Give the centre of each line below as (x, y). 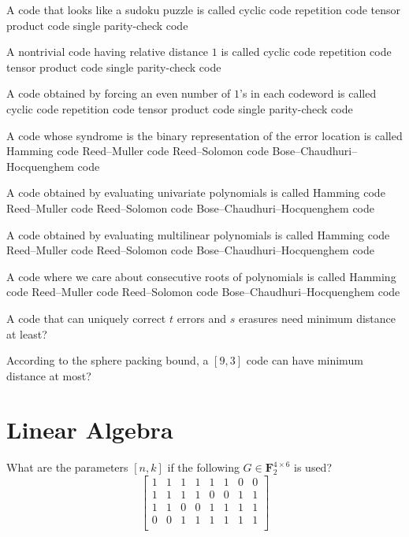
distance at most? (49, 375)
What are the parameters (67, 467)
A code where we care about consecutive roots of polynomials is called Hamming (201, 276)
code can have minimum (305, 360)
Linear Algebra (90, 430)
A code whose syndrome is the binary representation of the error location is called (204, 135)
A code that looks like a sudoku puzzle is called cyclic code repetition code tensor (204, 9)
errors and (202, 318)
